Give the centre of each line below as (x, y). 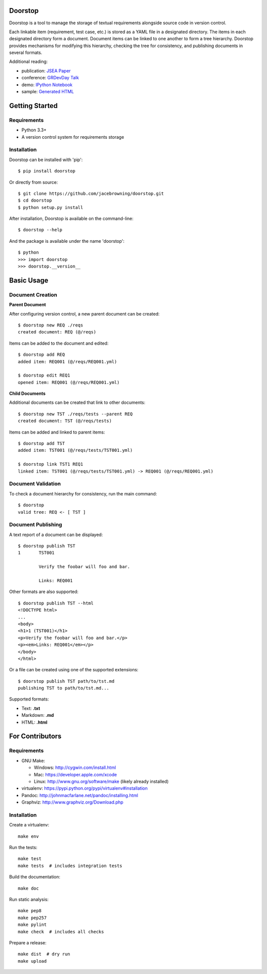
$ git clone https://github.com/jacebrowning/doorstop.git (91, 193)
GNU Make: (33, 760)
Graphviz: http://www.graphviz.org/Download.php (72, 802)
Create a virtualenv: (29, 825)
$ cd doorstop (35, 200)
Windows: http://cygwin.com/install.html (75, 767)
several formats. (26, 53)
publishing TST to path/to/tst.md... (64, 688)
